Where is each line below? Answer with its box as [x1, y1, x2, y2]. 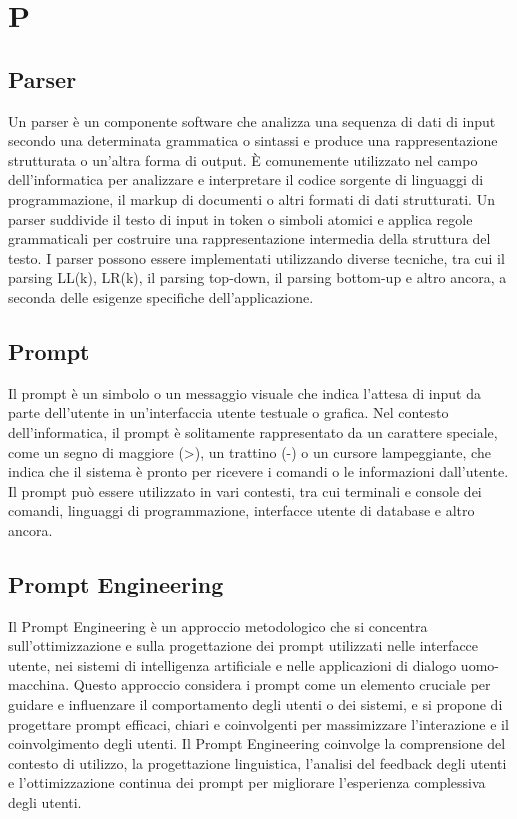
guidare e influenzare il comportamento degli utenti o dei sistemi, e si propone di [8, 694, 503, 715]
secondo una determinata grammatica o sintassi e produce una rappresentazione [8, 130, 498, 151]
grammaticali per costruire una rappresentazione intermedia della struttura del [8, 228, 491, 249]
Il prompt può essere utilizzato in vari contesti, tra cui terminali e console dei [8, 480, 482, 501]
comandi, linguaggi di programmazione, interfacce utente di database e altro [8, 500, 475, 521]
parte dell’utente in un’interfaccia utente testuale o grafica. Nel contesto [8, 402, 449, 423]
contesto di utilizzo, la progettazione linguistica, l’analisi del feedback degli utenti [8, 752, 507, 773]
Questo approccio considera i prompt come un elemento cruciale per [73, 674, 491, 695]
